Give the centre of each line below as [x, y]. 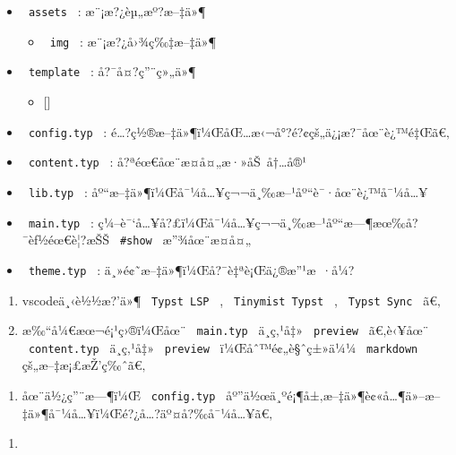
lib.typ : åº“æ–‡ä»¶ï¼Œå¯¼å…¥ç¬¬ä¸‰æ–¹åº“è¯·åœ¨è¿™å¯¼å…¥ [228, 191]
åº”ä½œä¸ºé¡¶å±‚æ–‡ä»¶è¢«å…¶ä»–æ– [333, 395]
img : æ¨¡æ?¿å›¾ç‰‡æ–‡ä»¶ [133, 41]
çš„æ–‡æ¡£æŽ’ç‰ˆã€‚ [84, 365]
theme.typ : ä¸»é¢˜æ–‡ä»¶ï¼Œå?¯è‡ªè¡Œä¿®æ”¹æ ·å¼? [191, 269]
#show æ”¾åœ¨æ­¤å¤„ [185, 240]
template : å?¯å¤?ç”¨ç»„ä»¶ [112, 71]
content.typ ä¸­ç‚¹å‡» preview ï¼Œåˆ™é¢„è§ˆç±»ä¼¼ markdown [223, 347]
